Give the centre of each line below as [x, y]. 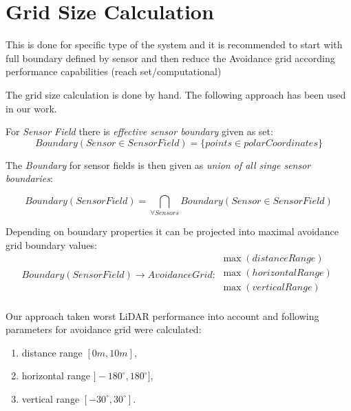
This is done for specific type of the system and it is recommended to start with [174, 44]
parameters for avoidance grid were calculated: [104, 329]
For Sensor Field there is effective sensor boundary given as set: [139, 131]
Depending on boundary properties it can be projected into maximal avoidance [172, 231]
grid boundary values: [51, 244]
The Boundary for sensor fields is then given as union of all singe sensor [158, 164]
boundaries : [29, 178]
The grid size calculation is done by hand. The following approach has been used [176, 94]
